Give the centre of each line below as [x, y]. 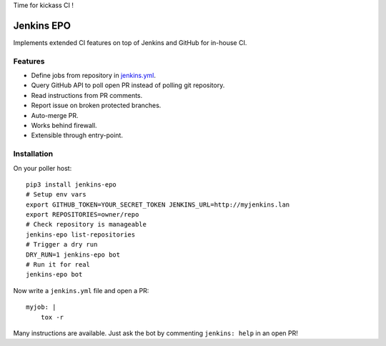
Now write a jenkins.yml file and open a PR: [81, 290]
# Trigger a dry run [62, 244]
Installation [33, 154]
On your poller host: [43, 168]
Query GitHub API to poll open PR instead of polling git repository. [128, 85]
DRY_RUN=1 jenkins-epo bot [73, 254]
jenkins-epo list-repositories [81, 234]
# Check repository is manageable [86, 224]
